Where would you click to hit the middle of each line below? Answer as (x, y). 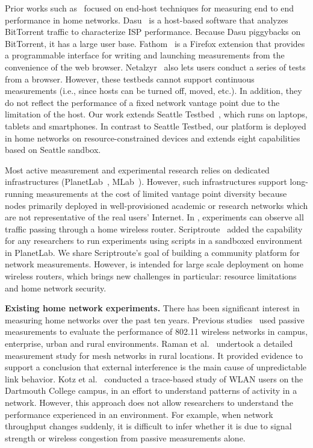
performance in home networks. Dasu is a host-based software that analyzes (147, 20)
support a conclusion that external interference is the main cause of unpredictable (156, 367)
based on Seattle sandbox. (53, 150)
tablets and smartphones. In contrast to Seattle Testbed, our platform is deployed (156, 126)
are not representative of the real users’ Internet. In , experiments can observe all (154, 217)
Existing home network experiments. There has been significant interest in (152, 308)
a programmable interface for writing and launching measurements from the (145, 55)
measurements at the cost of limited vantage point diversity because (162, 193)
